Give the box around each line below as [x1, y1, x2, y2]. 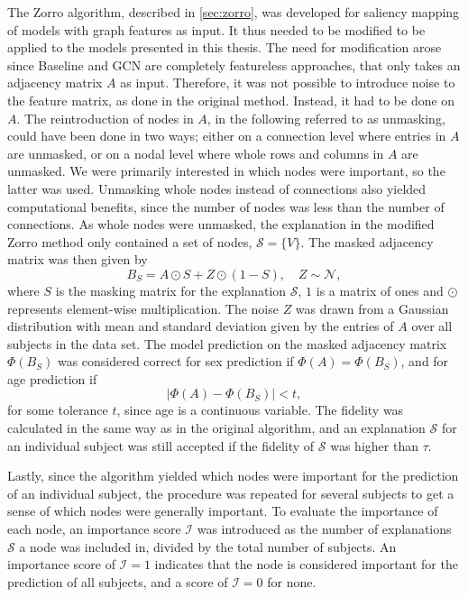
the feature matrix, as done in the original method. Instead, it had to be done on [7, 90, 455, 109]
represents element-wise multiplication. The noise [7, 298, 279, 317]
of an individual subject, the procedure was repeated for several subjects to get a [7, 483, 454, 502]
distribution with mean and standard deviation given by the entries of [7, 317, 394, 335]
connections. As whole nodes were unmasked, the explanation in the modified [7, 215, 435, 234]
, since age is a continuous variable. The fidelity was [116, 400, 404, 419]
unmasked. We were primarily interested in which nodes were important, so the [7, 161, 445, 180]
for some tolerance [7, 400, 108, 419]
